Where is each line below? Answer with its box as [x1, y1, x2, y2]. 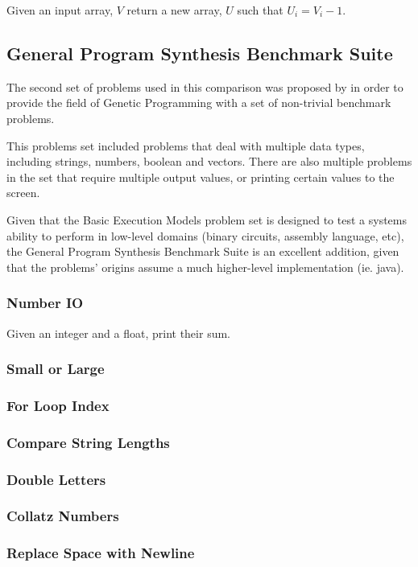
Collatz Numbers [6, 506, 119, 526]
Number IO [6, 293, 84, 313]
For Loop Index [6, 395, 110, 415]
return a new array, [126, 2, 222, 18]
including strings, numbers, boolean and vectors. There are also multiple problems [6, 153, 412, 170]
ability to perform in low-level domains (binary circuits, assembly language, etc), [6, 227, 404, 244]
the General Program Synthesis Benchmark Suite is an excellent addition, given [6, 243, 399, 260]
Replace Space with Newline [6, 543, 195, 563]
